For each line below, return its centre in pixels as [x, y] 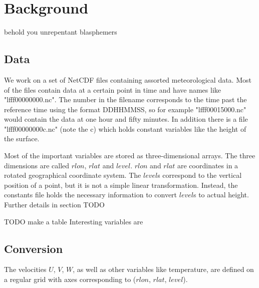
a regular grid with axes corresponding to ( [70, 279]
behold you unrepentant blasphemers [61, 32]
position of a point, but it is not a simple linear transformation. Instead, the [121, 185]
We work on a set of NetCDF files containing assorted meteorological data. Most [128, 79]
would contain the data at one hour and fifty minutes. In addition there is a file [126, 119]
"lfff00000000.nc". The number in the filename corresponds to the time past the [125, 99]
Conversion [34, 248]
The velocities [25, 269]
